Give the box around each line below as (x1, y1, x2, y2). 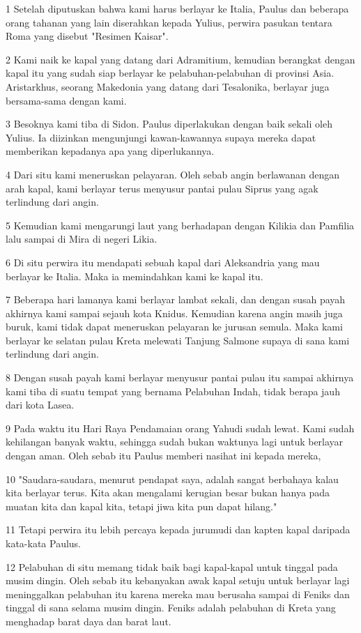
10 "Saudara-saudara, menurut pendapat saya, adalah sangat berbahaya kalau (6, 471, 339, 486)
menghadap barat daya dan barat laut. (6, 613, 171, 628)
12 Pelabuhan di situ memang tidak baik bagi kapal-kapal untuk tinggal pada (6, 559, 338, 574)
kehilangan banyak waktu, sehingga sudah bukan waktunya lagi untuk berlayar (6, 434, 344, 449)
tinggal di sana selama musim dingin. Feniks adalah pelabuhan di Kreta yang (6, 600, 336, 615)
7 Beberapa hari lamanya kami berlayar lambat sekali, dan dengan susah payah (6, 292, 346, 307)
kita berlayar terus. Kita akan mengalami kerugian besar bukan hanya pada (6, 485, 330, 500)
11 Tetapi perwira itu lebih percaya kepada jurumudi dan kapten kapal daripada (6, 522, 351, 537)
